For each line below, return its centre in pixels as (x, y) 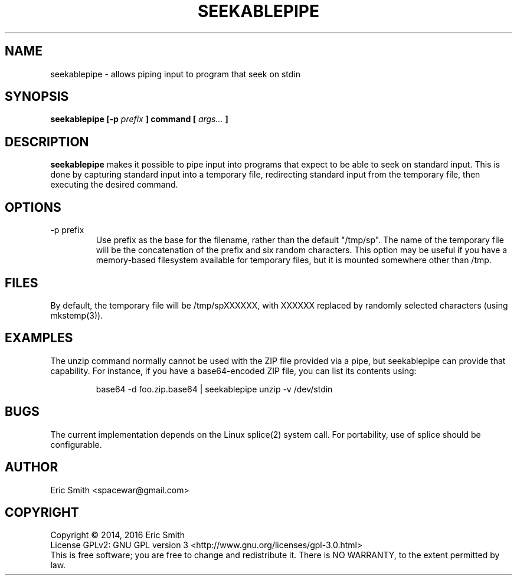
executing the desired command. (114, 185)
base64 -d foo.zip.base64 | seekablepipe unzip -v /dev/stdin (214, 389)
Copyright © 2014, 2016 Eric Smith (118, 535)
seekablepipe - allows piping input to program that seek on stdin (176, 74)
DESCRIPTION (47, 142)
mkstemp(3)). (77, 315)
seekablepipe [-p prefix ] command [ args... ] (139, 119)
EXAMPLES (39, 338)
